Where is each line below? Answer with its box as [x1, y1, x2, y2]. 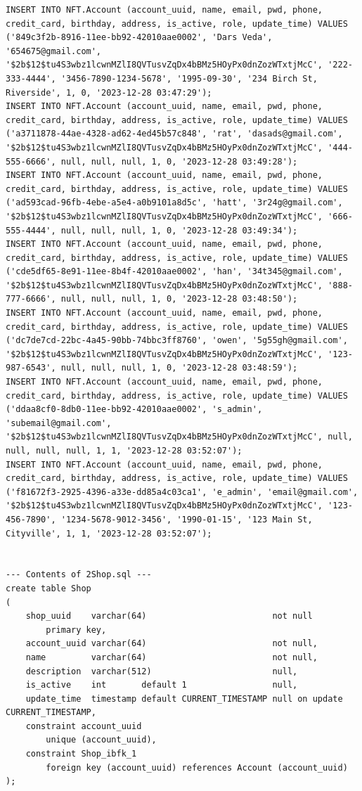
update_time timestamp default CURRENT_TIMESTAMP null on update [25, 693, 343, 704]
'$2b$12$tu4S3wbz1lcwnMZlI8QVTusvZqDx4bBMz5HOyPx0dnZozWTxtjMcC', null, [6, 432, 353, 442]
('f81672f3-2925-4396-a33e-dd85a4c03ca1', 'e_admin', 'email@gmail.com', [6, 487, 358, 497]
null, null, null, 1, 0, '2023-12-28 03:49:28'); [60, 156, 298, 167]
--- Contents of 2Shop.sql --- [6, 570, 152, 580]
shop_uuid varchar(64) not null [25, 611, 313, 622]
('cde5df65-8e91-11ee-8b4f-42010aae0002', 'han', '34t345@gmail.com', [6, 266, 343, 277]
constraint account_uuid [25, 721, 142, 731]
